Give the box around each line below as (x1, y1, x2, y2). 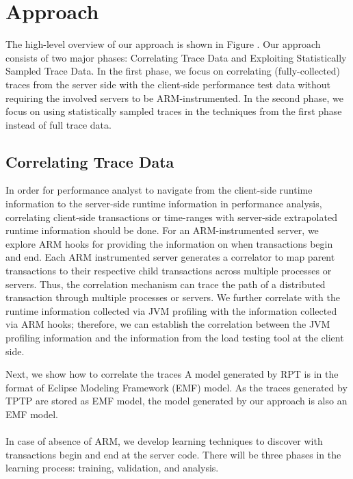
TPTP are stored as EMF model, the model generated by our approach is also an (5, 393, 348, 408)
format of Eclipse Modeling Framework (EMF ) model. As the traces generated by (5, 380, 348, 394)
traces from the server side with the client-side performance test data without (5, 77, 331, 91)
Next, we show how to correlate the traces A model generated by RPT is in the (5, 367, 339, 381)
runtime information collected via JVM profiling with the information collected (5, 303, 337, 318)
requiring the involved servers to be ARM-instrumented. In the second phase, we (5, 90, 343, 105)
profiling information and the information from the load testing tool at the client (5, 331, 344, 345)
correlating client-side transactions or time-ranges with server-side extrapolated (5, 209, 337, 224)
